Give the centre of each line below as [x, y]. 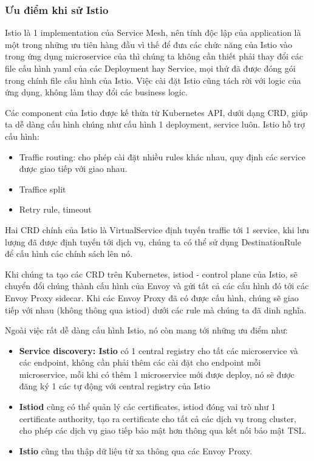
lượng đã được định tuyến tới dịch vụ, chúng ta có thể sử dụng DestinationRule [153, 241]
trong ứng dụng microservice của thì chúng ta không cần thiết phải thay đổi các [154, 56]
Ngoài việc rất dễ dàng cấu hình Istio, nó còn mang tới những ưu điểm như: [146, 330]
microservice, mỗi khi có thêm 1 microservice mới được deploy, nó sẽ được [157, 374]
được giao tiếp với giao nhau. [73, 169]
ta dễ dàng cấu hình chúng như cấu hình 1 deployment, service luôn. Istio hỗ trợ [155, 124]
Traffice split [43, 189]
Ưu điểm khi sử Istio [57, 9]
